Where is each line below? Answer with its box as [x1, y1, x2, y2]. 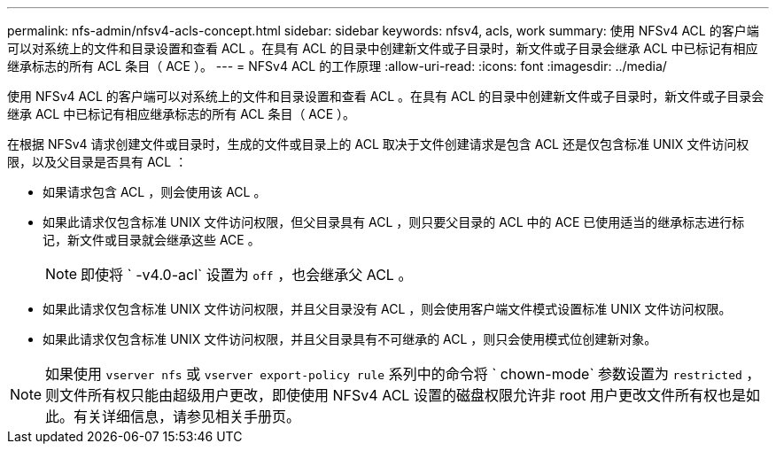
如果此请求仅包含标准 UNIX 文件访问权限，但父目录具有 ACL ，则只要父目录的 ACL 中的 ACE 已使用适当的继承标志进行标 [43, 214, 745, 229]
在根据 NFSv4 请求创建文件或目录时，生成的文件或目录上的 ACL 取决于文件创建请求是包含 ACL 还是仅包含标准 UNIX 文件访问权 [7, 136, 749, 152]
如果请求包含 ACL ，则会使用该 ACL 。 [43, 184, 267, 199]
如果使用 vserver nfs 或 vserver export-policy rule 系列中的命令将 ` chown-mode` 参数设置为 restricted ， [45, 365, 761, 383]
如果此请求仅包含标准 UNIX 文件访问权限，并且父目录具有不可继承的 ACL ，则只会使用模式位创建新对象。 [43, 331, 657, 346]
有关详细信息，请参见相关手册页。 [74, 408, 301, 425]
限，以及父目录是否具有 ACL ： [7, 154, 188, 169]
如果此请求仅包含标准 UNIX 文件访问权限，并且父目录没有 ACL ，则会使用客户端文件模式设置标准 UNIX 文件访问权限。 [43, 301, 732, 316]
